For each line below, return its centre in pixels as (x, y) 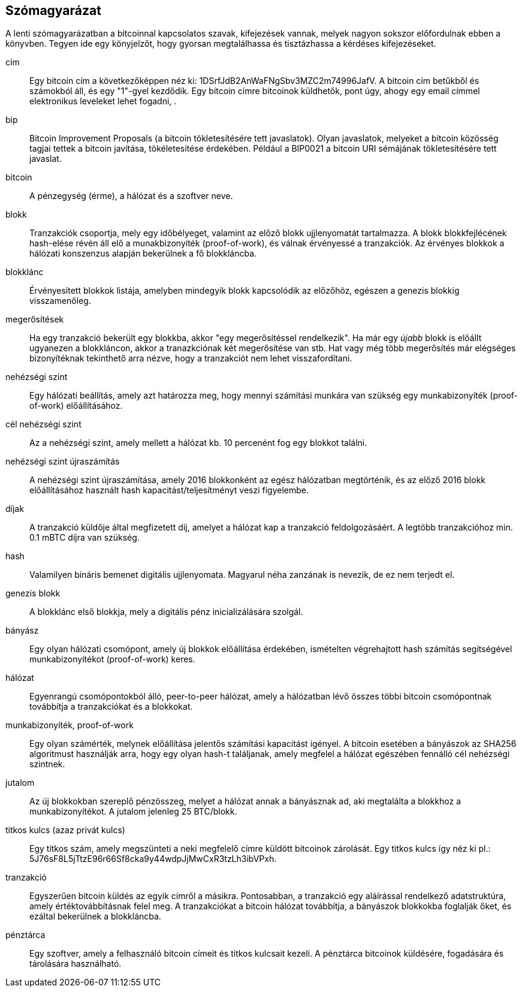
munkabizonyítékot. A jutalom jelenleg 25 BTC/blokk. (133, 812)
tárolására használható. (76, 964)
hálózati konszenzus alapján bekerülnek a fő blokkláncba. (143, 254)
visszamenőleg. (60, 301)
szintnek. (47, 764)
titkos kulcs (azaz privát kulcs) (65, 830)
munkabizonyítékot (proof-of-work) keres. (112, 659)
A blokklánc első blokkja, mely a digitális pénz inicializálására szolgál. (166, 612)
